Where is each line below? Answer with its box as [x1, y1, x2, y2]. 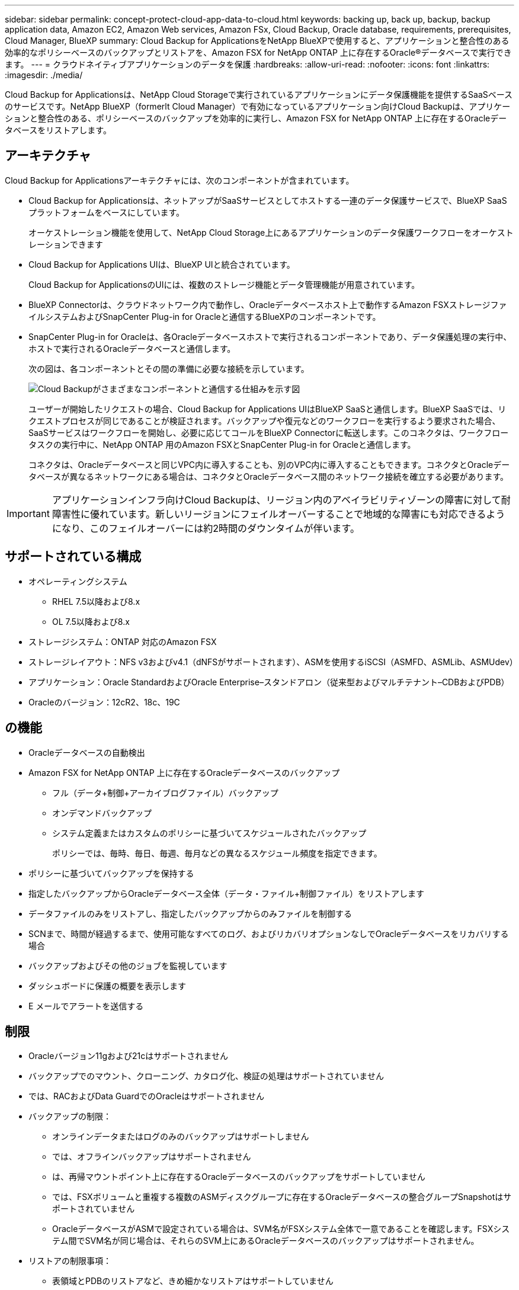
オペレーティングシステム [28, 576, 127, 586]
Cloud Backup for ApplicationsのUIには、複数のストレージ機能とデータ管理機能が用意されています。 [28, 279, 420, 290]
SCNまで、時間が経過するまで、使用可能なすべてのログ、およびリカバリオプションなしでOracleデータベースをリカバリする [28, 928, 509, 939]
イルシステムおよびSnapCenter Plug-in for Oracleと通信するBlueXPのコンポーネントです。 [28, 311, 381, 322]
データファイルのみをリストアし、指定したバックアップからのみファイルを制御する [28, 908, 352, 919]
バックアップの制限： [28, 1111, 111, 1122]
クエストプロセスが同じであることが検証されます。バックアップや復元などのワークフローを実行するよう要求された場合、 [28, 415, 501, 426]
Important [7, 507, 50, 519]
